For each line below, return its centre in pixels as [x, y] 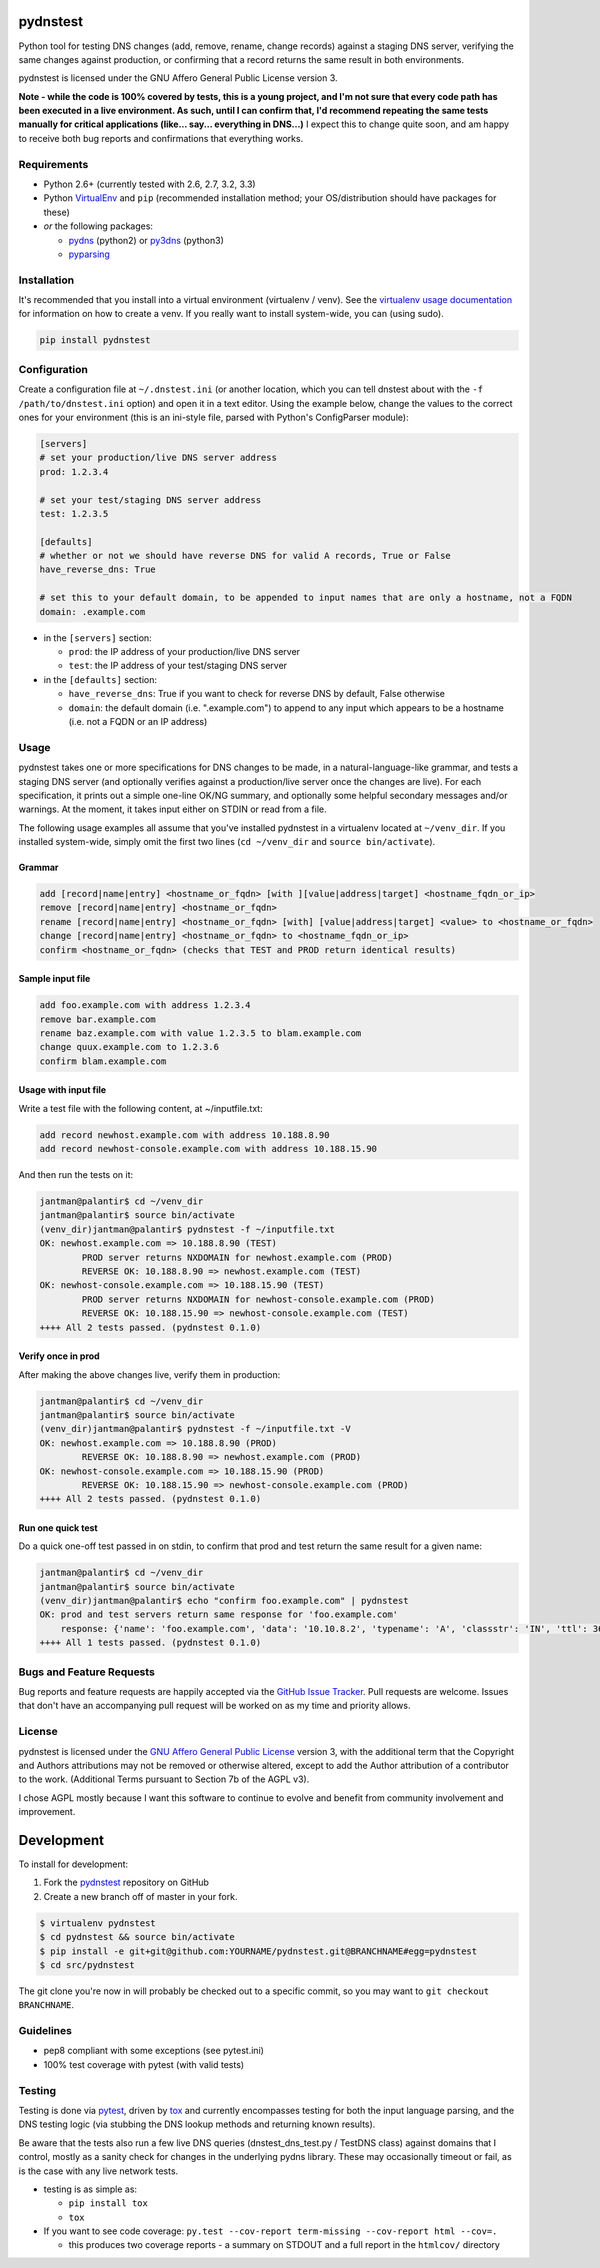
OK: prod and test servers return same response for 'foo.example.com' [219, 1614]
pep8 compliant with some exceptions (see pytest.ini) [154, 2051]
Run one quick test [58, 1527]
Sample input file [54, 979]
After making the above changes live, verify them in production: [149, 1374]
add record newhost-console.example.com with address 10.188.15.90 [208, 1149]
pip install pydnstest [95, 340]
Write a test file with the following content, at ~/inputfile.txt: [141, 1108]
